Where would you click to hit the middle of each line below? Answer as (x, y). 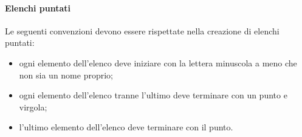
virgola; (33, 107)
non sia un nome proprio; (66, 75)
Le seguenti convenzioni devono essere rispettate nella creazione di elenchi (142, 30)
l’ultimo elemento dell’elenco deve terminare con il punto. (126, 127)
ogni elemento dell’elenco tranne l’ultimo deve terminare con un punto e (153, 95)
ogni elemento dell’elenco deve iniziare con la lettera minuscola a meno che (158, 62)
